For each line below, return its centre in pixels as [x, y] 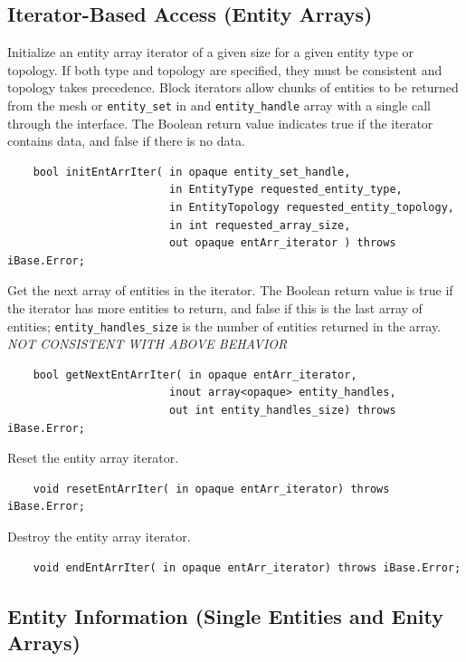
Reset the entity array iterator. [93, 458]
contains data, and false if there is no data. [126, 141]
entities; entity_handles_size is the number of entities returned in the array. [224, 326]
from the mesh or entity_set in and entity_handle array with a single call [219, 105]
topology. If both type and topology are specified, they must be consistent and [225, 69]
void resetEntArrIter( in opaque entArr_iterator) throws [211, 489]
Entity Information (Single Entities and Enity [225, 615]
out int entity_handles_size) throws [282, 411]
